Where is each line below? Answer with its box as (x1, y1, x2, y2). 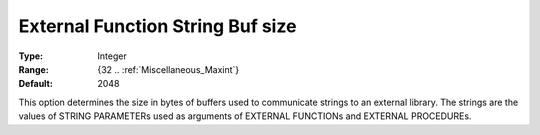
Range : (18, 63, 49, 75)
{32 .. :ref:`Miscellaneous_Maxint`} (97, 63, 240, 75)
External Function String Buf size (18, 15, 297, 37)
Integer (97, 50, 127, 62)
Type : (18, 50, 44, 62)
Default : (18, 78, 54, 90)
